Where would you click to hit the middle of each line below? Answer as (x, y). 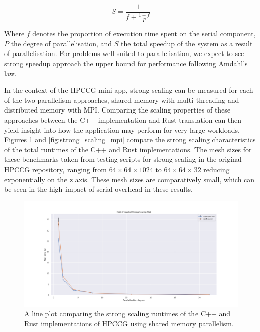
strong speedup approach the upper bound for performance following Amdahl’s (126, 63)
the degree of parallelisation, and (61, 43)
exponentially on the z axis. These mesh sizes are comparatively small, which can (129, 179)
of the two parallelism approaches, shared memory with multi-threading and (122, 100)
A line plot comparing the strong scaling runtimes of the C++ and (127, 314)
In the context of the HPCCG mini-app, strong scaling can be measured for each (129, 90)
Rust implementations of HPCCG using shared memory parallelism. (129, 324)
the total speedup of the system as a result (187, 43)
